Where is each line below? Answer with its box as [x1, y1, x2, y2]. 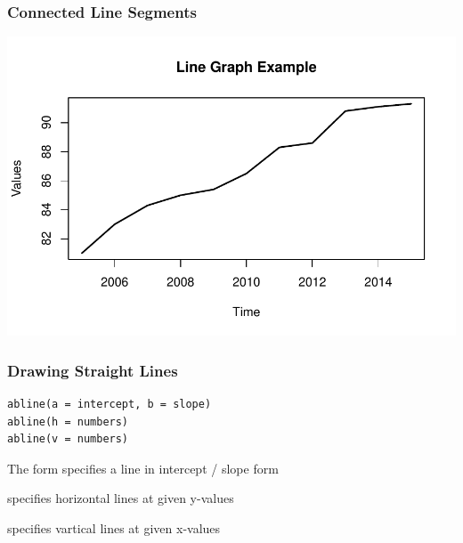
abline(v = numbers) [7, 433, 129, 446]
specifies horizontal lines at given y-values [7, 489, 234, 507]
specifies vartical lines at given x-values [7, 519, 221, 537]
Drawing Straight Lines [7, 359, 178, 381]
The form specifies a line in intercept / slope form [7, 458, 279, 477]
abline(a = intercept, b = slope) [7, 398, 212, 411]
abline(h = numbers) [7, 415, 129, 428]
